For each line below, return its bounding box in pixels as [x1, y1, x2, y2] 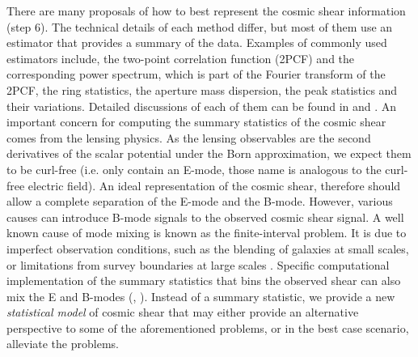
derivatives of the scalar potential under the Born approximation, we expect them [6, 145, 412, 162]
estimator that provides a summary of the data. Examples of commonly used [6, 34, 387, 51]
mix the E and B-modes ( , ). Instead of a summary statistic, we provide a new [6, 287, 395, 304]
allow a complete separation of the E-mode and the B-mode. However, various [6, 193, 393, 210]
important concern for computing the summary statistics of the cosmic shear [6, 113, 386, 130]
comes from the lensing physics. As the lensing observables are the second [6, 129, 371, 146]
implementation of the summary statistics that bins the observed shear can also [6, 272, 401, 289]
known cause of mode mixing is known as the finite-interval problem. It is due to [6, 224, 407, 241]
